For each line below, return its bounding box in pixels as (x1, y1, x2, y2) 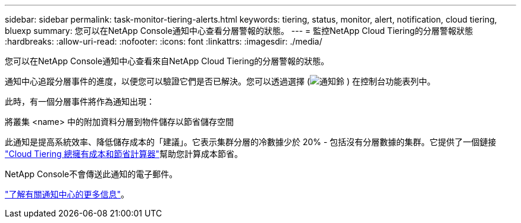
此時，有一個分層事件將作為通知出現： (5, 96, 155, 106)
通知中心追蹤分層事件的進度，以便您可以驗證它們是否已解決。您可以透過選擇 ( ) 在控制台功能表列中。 (5, 76, 436, 86)
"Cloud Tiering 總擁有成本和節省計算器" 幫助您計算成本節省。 (5, 149, 243, 159)
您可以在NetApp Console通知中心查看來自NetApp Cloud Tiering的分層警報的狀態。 (5, 56, 329, 66)
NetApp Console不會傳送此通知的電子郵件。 (5, 169, 178, 179)
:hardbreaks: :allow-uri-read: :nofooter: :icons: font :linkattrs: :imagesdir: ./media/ (5, 36, 322, 46)
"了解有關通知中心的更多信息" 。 (5, 189, 130, 199)
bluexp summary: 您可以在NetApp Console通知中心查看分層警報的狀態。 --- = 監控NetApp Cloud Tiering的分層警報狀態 (5, 26, 473, 36)
